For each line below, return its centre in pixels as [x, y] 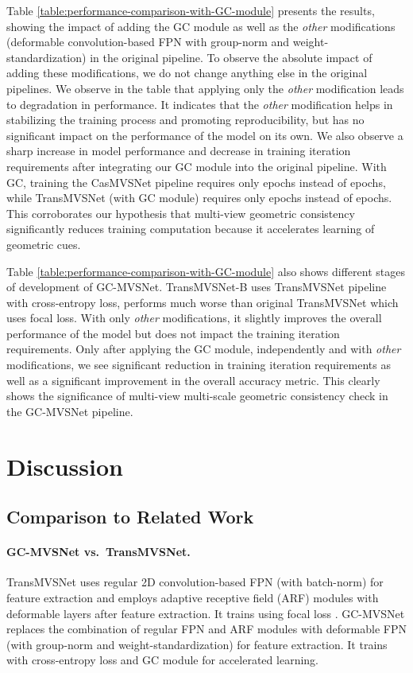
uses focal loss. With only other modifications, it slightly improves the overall [194, 318]
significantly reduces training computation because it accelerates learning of [191, 229]
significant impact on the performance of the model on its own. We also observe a [205, 135]
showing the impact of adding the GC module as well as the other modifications [201, 26]
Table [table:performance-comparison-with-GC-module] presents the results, [191, 10]
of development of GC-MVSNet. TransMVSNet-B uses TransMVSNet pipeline [197, 287]
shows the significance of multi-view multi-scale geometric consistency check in [197, 396]
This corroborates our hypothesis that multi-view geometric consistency [181, 213]
